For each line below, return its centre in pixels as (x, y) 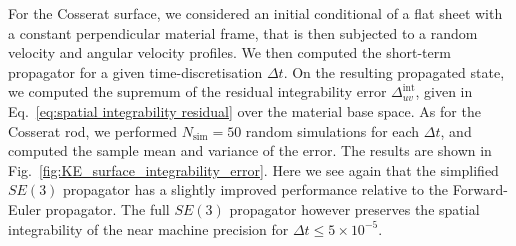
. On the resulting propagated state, (394, 71)
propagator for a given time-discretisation (135, 71)
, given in (444, 91)
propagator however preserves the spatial (354, 208)
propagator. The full (107, 208)
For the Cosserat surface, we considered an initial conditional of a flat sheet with (255, 13)
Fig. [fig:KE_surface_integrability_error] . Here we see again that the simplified (253, 169)
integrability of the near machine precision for (148, 228)
